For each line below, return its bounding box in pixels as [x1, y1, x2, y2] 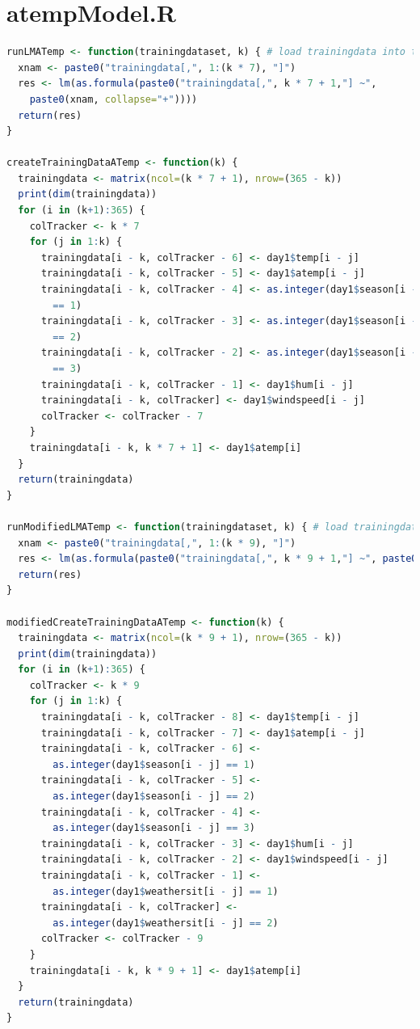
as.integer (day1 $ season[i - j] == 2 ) [52, 791, 255, 803]
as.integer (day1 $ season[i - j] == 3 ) [52, 822, 255, 834]
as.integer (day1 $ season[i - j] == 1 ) [52, 758, 255, 770]
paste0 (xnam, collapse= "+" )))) [29, 93, 198, 105]
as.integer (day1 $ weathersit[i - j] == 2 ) [52, 917, 279, 929]
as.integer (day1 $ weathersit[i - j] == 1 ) [52, 885, 279, 897]
